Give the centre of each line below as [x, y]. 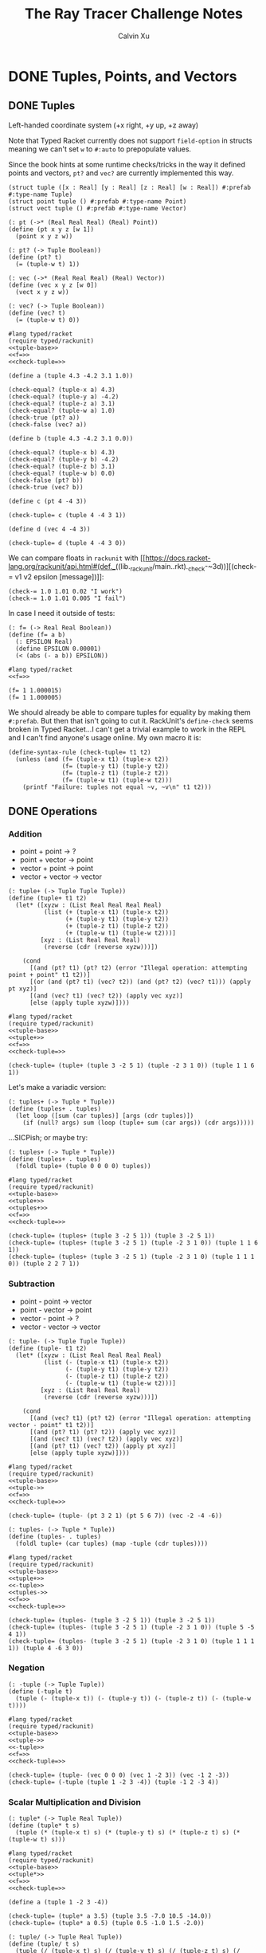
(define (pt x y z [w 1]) [51, 229]
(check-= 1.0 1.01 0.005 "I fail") [67, 598]
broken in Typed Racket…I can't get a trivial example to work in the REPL [127, 729]
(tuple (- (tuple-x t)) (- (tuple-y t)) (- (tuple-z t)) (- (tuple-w [133, 1698]
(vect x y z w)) [42, 292]
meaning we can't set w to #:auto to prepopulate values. [100, 149]
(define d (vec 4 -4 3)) [49, 529]
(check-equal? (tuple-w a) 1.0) [62, 410]
